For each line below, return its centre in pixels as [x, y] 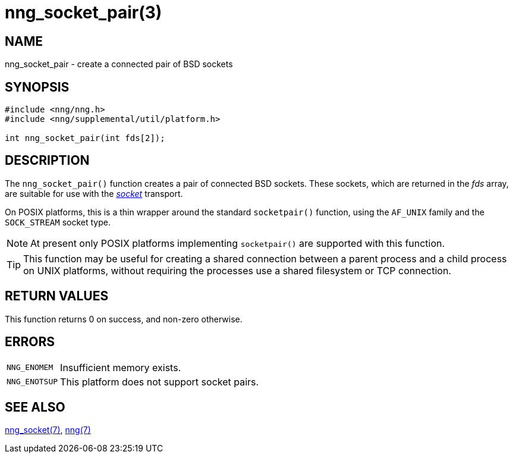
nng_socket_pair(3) [84, 12]
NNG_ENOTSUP [32, 382]
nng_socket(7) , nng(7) [48, 430]
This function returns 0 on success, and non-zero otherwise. [124, 319]
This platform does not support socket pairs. [160, 382]
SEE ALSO [35, 407]
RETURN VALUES [57, 296]
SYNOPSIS [37, 87]
